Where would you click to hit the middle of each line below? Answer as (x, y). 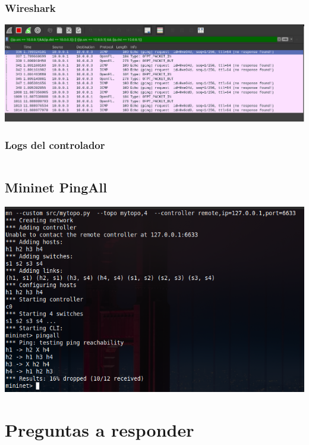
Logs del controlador (55, 144)
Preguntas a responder (100, 429)
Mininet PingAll (56, 187)
